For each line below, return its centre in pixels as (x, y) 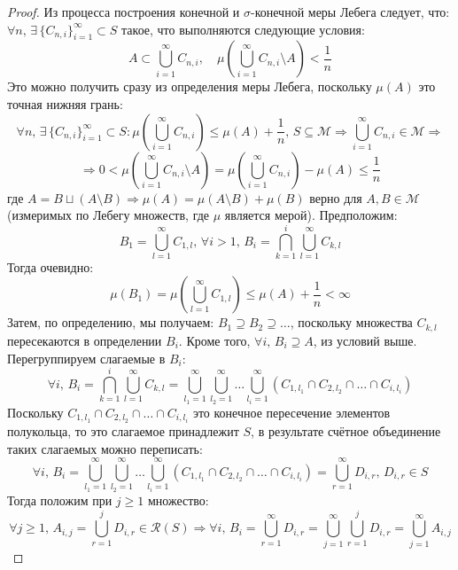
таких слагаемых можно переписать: (105, 448)
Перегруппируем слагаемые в (86, 358)
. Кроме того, (214, 340)
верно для (336, 197)
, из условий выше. (365, 340)
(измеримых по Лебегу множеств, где (109, 215)
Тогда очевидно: (50, 266)
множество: (178, 500)
